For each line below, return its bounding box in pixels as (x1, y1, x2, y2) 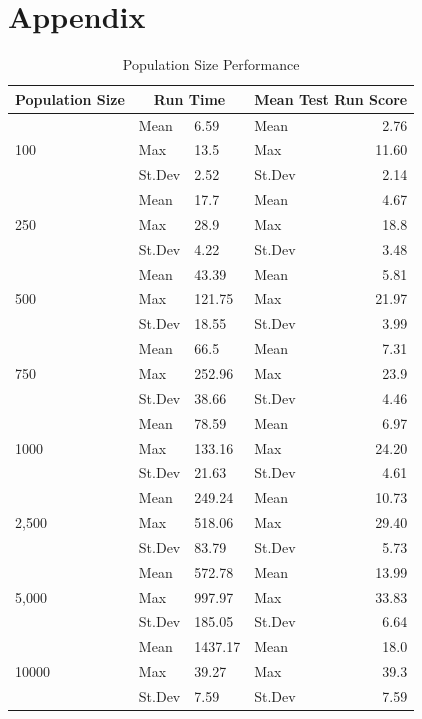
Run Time (153, 88, 226, 109)
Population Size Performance (122, 54, 300, 75)
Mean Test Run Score (254, 88, 408, 109)
